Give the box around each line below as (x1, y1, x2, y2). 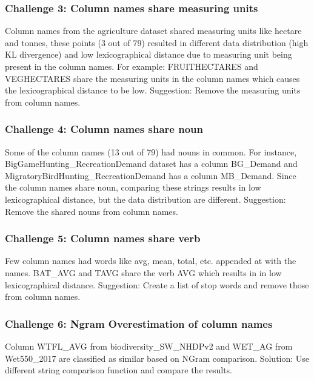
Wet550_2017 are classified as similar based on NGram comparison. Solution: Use (5, 351, 310, 364)
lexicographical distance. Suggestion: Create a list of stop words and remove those (5, 278, 309, 291)
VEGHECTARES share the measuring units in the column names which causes (5, 72, 300, 84)
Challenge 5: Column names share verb (5, 231, 201, 246)
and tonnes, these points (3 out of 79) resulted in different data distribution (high (5, 36, 309, 49)
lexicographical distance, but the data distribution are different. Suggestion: (5, 192, 286, 205)
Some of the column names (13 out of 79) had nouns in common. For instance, (5, 145, 297, 158)
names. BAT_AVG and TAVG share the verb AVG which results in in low (5, 266, 282, 279)
